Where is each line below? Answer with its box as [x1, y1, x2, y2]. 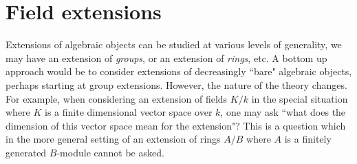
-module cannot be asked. [56, 145, 164, 159]
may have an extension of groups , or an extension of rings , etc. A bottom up [6, 50, 327, 65]
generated [6, 145, 47, 159]
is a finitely [284, 132, 332, 146]
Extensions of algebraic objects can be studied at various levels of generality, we [6, 37, 342, 52]
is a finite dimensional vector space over [45, 105, 213, 119]
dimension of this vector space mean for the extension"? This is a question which [6, 118, 346, 132]
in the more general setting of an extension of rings [6, 132, 221, 146]
